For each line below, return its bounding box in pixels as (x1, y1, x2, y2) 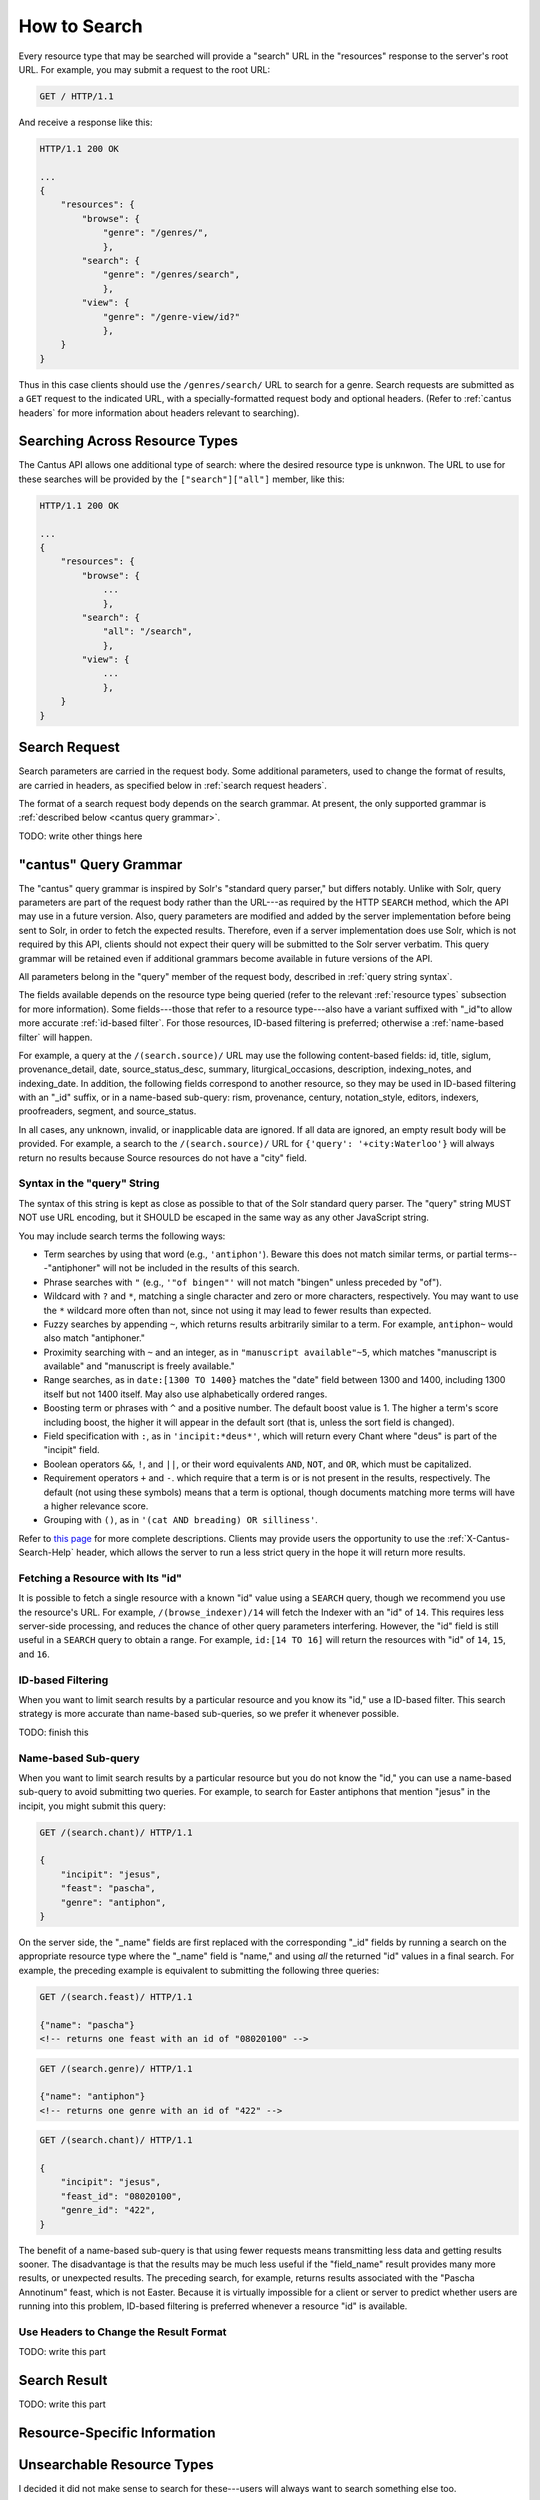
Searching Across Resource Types (18, 433, 239, 450)
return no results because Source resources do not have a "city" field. (18, 1151, 307, 1164)
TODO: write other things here (18, 830, 143, 842)
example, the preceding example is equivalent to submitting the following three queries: (18, 1964, 380, 1976)
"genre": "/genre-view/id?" (102, 311, 240, 322)
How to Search (18, 15, 144, 37)
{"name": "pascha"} (39, 2019, 135, 2030)
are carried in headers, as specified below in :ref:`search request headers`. (18, 779, 327, 791)
